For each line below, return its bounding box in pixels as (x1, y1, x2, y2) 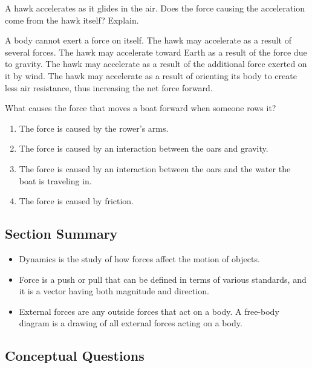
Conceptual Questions (5, 346, 145, 365)
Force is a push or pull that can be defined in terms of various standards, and (19, 273, 307, 285)
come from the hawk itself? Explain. (5, 13, 139, 26)
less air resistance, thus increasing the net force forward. (5, 81, 213, 94)
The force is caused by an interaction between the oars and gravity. (19, 142, 268, 155)
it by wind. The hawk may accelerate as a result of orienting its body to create (5, 69, 297, 82)
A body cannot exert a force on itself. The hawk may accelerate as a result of (5, 34, 291, 47)
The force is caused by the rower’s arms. (19, 121, 169, 134)
